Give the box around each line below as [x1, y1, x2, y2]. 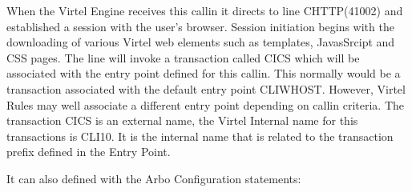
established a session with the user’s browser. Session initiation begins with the [6, 18, 394, 34]
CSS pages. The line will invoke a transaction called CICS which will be [6, 49, 360, 66]
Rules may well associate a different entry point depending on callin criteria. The [6, 96, 405, 113]
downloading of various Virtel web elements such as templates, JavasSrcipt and [6, 34, 395, 50]
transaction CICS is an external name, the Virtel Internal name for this [6, 112, 358, 129]
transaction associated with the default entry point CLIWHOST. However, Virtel [6, 80, 406, 97]
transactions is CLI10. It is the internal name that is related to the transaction [6, 127, 394, 144]
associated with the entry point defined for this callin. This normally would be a [6, 65, 401, 82]
